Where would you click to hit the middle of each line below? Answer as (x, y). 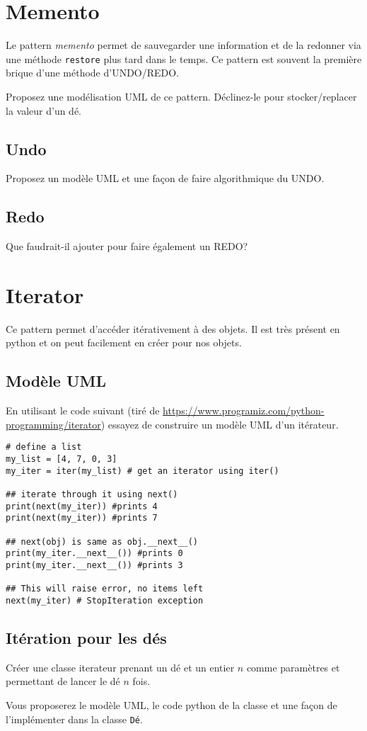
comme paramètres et (293, 667)
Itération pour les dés (86, 638)
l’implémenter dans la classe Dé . (74, 719)
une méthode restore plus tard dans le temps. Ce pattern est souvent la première (184, 58)
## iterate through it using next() (92, 495)
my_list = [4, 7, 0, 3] (62, 459)
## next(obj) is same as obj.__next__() (102, 542)
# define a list (44, 447)
